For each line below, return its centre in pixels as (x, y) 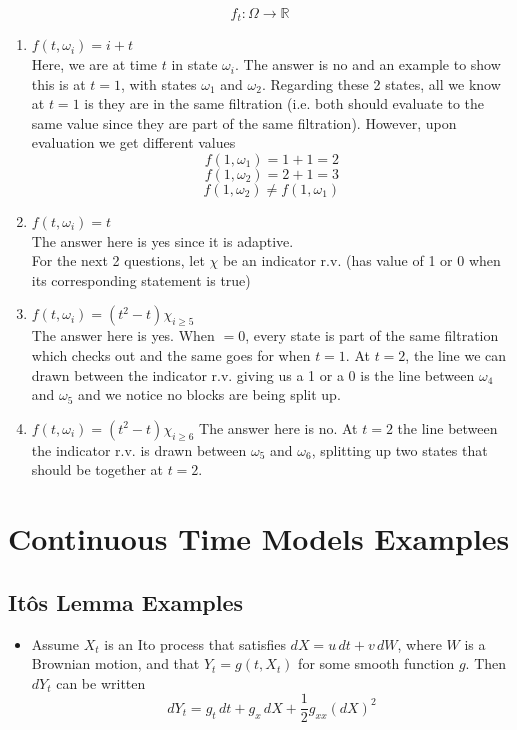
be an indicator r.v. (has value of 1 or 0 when (361, 260)
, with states (159, 83)
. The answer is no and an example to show (367, 64)
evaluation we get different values (133, 142)
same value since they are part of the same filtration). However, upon (244, 122)
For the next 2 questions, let (118, 260)
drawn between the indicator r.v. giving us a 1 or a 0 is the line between (253, 374)
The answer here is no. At (278, 427)
